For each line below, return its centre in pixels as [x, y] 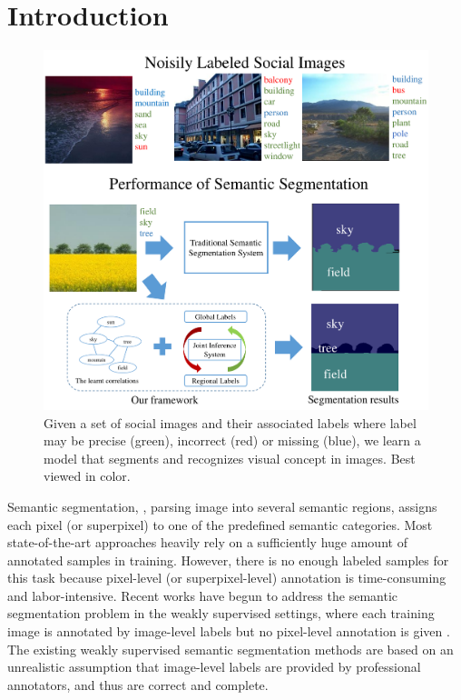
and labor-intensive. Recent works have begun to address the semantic [202, 595]
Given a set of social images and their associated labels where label [230, 422]
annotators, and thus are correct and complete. [138, 684]
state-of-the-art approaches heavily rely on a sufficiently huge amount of [207, 542]
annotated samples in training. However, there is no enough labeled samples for [228, 560]
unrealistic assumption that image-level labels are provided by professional [214, 667]
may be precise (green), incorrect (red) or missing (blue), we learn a [232, 440]
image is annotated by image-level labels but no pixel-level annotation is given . [229, 631]
